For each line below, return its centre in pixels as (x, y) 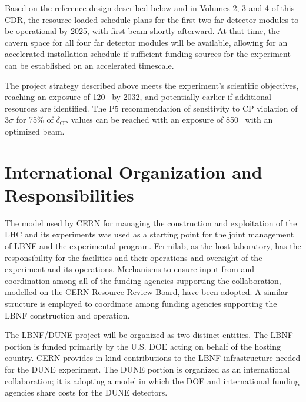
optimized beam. (35, 131)
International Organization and (134, 171)
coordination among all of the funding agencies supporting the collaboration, (143, 280)
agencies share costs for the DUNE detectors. (86, 392)
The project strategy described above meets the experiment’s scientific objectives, (152, 85)
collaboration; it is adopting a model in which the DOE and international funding (152, 381)
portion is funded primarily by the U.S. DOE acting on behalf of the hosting (143, 346)
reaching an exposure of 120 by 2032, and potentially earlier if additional (138, 97)
